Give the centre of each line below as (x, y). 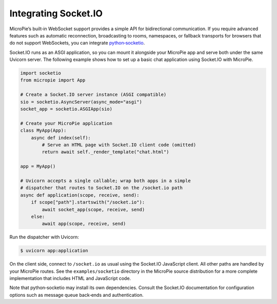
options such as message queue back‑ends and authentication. (76, 295)
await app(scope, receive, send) (84, 224)
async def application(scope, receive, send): (80, 195)
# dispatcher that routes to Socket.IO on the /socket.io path (102, 188)
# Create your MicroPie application (66, 123)
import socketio (41, 73)
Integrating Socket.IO (56, 13)
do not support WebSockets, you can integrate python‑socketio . (77, 43)
